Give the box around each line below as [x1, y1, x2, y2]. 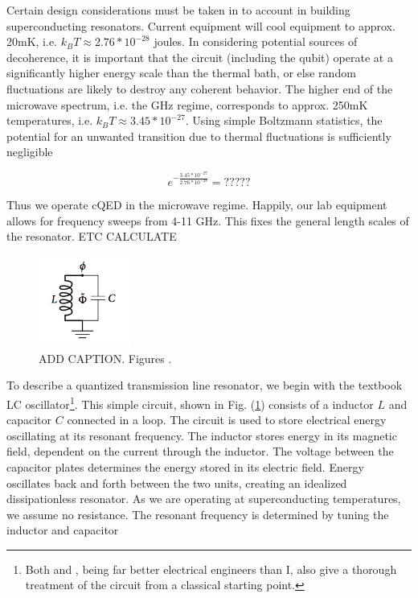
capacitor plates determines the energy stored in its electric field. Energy [6, 458, 364, 475]
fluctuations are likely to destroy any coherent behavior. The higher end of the [6, 80, 393, 97]
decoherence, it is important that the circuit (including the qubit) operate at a [6, 48, 393, 65]
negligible [6, 143, 53, 160]
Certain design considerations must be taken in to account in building [6, 2, 350, 18]
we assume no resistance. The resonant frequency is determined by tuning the [6, 505, 389, 522]
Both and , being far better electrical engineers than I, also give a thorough [25, 560, 397, 577]
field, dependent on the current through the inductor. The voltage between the [6, 443, 394, 460]
